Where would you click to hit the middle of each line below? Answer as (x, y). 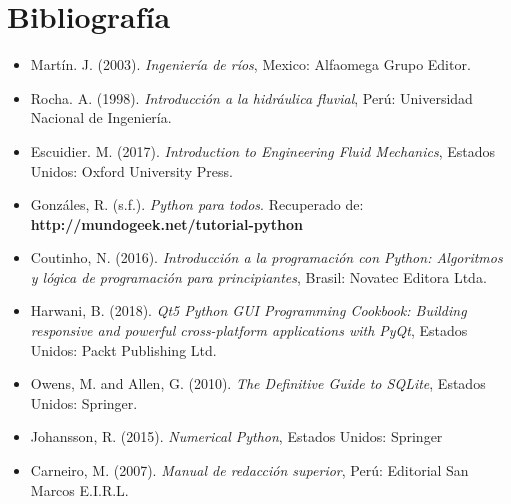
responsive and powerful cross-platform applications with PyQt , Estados (249, 330)
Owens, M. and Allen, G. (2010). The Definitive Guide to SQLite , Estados (258, 383)
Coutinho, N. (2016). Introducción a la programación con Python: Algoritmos (266, 257)
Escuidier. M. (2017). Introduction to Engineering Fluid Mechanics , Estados (263, 150)
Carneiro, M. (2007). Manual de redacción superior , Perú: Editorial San (249, 470)
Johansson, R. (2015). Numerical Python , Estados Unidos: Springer (236, 436)
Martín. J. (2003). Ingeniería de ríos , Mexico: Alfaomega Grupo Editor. (250, 64)
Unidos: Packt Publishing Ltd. (123, 349)
